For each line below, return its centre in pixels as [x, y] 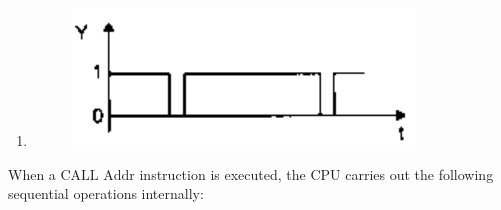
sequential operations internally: [106, 193]
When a [32, 173]
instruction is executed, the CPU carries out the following [316, 173]
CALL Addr [97, 175]
